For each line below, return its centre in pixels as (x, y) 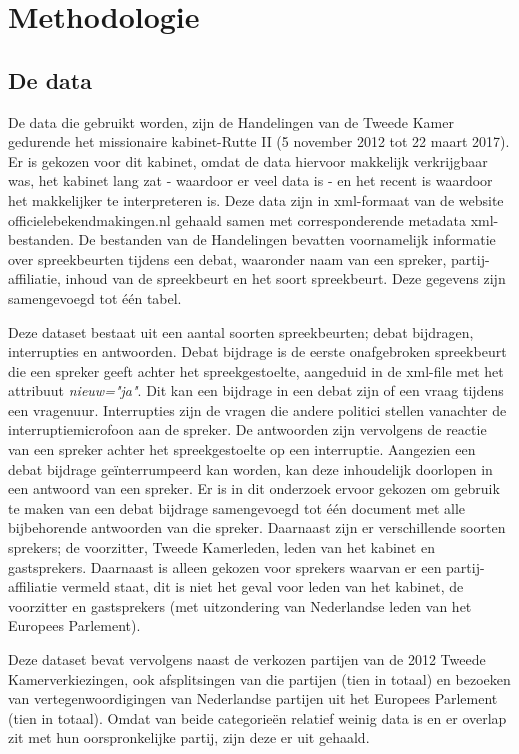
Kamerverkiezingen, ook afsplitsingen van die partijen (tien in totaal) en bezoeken (259, 678)
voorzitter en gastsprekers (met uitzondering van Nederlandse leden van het (240, 605)
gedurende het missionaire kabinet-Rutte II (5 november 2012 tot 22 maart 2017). (259, 141)
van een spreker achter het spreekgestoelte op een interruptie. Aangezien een (242, 449)
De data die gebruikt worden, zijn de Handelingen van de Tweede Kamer (231, 121)
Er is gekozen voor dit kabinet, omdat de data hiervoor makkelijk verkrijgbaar (248, 160)
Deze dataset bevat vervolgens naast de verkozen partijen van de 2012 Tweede (247, 659)
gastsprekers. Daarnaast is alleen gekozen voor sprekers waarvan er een (225, 566)
